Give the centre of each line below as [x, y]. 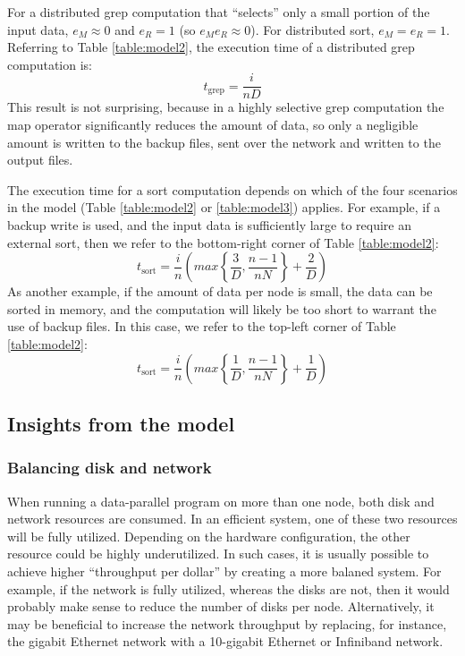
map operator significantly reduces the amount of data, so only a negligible [213, 125]
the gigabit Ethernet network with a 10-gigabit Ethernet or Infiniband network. [225, 641]
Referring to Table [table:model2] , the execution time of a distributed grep [211, 47]
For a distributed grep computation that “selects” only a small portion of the [219, 12]
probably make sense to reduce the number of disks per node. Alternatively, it [221, 606]
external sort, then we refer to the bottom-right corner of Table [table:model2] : [223, 242]
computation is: [50, 64]
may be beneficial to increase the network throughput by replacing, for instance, [227, 623]
